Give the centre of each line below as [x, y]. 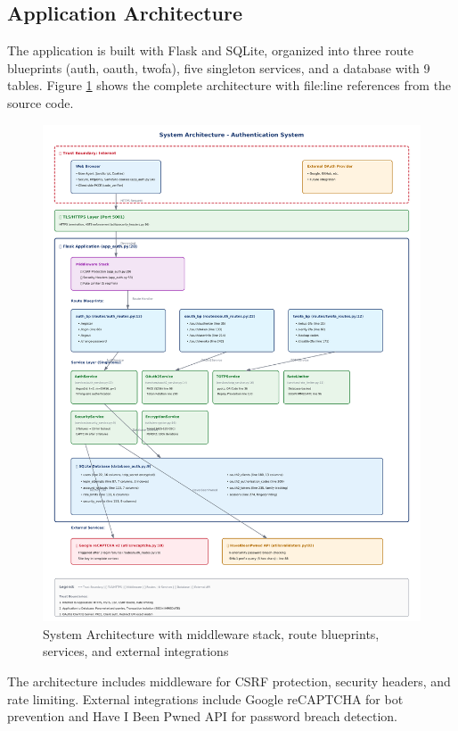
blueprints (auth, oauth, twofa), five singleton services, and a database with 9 [219, 67]
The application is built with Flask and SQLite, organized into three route [211, 50]
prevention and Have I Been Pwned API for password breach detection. [202, 716]
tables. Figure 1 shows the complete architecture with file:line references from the [229, 85]
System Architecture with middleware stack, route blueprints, [211, 633]
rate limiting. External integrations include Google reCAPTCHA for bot [205, 698]
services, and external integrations [136, 651]
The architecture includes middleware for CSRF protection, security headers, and [229, 681]
